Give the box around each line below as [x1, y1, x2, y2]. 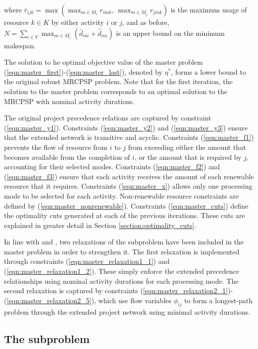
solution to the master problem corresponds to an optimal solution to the [4, 86, 227, 96]
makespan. [4, 40, 36, 50]
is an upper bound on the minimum [116, 27, 225, 38]
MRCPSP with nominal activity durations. [4, 96, 135, 106]
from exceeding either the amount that [128, 141, 246, 152]
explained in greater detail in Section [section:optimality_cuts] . [4, 220, 196, 230]
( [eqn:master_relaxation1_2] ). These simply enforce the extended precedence [4, 266, 239, 276]
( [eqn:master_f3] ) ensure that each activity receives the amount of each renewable [4, 171, 254, 181]
